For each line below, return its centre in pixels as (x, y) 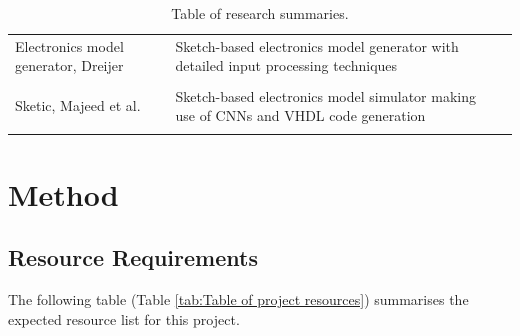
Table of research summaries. (260, 13)
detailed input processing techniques (286, 65)
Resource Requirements (133, 257)
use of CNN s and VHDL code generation (300, 115)
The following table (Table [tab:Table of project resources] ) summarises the (238, 299)
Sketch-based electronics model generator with (317, 45)
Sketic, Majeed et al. (78, 105)
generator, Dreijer (69, 65)
